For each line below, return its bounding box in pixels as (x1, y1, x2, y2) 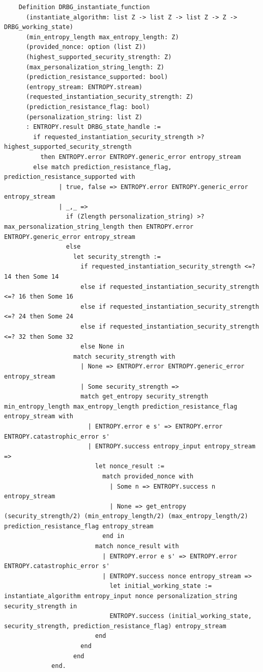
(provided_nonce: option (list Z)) (25, 43, 147, 51)
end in (102, 532, 125, 540)
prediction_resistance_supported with (4, 173, 135, 181)
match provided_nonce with (102, 472, 194, 480)
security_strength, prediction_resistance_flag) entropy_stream (4, 622, 226, 630)
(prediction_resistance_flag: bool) (25, 103, 150, 111)
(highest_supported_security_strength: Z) (25, 53, 172, 61)
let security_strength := (73, 253, 161, 260)
